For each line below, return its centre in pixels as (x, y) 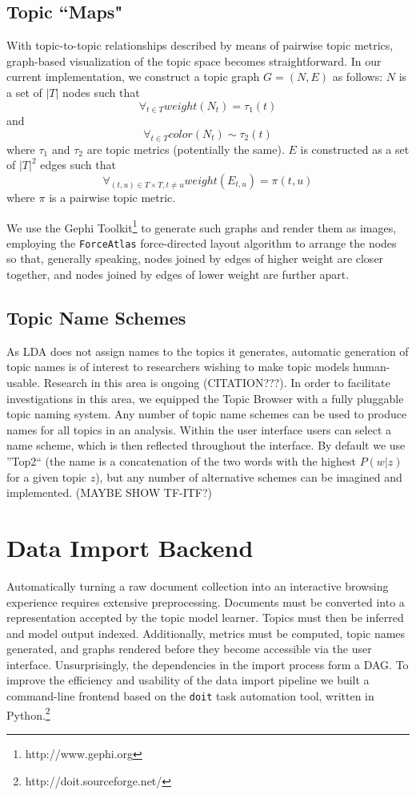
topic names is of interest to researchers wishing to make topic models (178, 367)
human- (372, 367)
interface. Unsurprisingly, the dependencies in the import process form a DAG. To (208, 664)
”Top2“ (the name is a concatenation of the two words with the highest (181, 461)
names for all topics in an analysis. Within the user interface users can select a (199, 429)
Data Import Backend (130, 547)
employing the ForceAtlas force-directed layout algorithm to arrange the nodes (202, 242)
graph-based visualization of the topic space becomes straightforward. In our (194, 61)
